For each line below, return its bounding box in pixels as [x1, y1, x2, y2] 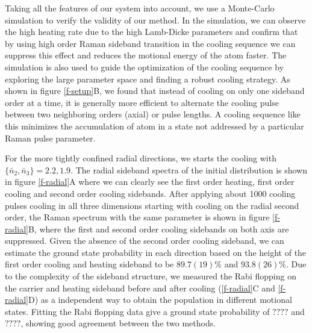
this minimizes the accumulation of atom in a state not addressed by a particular [5, 119, 304, 132]
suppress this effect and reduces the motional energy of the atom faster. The [5, 49, 287, 61]
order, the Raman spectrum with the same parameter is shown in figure [5, 211, 270, 223]
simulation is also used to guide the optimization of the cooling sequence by [5, 60, 284, 73]
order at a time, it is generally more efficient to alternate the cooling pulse [5, 96, 279, 108]
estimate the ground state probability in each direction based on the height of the [5, 246, 307, 258]
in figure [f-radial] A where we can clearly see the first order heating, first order [5, 175, 295, 188]
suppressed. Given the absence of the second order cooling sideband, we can [5, 234, 284, 247]
